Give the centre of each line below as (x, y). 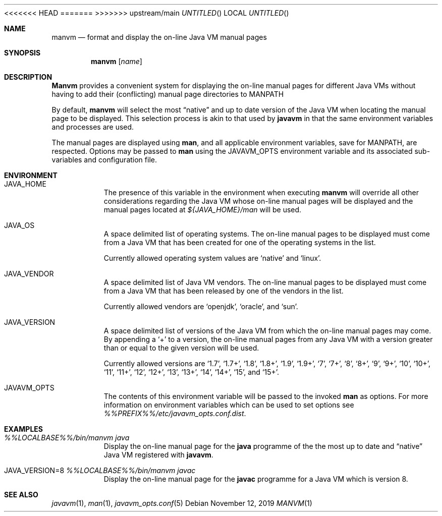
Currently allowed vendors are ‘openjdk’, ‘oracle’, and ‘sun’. (201, 306)
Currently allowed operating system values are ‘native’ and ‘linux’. (212, 258)
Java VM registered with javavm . (158, 455)
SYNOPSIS (22, 53)
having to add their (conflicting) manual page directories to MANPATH (168, 94)
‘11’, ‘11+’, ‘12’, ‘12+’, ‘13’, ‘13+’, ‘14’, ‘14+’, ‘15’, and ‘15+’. (191, 372)
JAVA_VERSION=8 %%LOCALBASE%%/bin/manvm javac (100, 470)
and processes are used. (93, 127)
